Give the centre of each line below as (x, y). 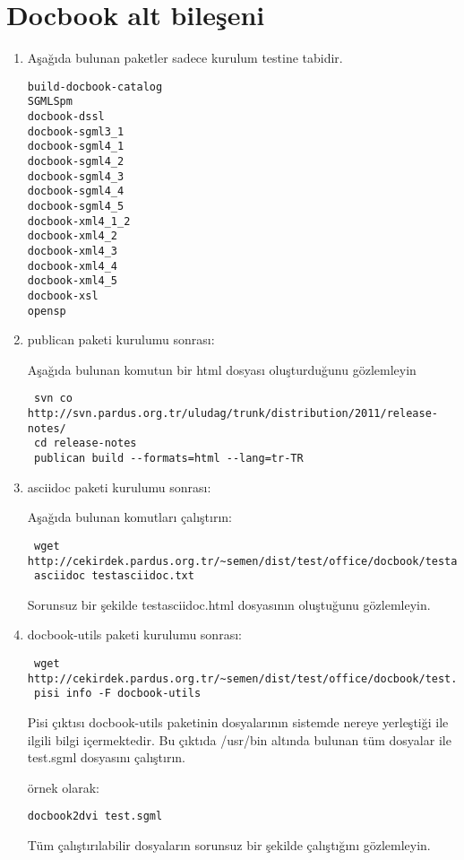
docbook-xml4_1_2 (79, 221)
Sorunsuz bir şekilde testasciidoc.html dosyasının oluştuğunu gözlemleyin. (229, 604)
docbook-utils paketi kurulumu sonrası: (134, 634)
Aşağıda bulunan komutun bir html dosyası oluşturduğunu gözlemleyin (222, 369)
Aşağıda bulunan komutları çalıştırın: (129, 517)
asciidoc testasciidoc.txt (114, 576)
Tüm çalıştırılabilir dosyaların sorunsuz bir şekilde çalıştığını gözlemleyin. (229, 845)
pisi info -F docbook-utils (117, 694)
